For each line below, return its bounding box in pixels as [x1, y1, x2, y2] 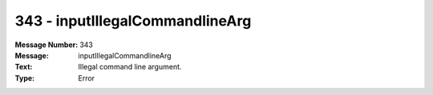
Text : [14, 62, 33, 72]
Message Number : [14, 40, 79, 49]
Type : [14, 73, 35, 83]
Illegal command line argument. [78, 62, 182, 72]
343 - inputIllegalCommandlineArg [14, 12, 252, 30]
